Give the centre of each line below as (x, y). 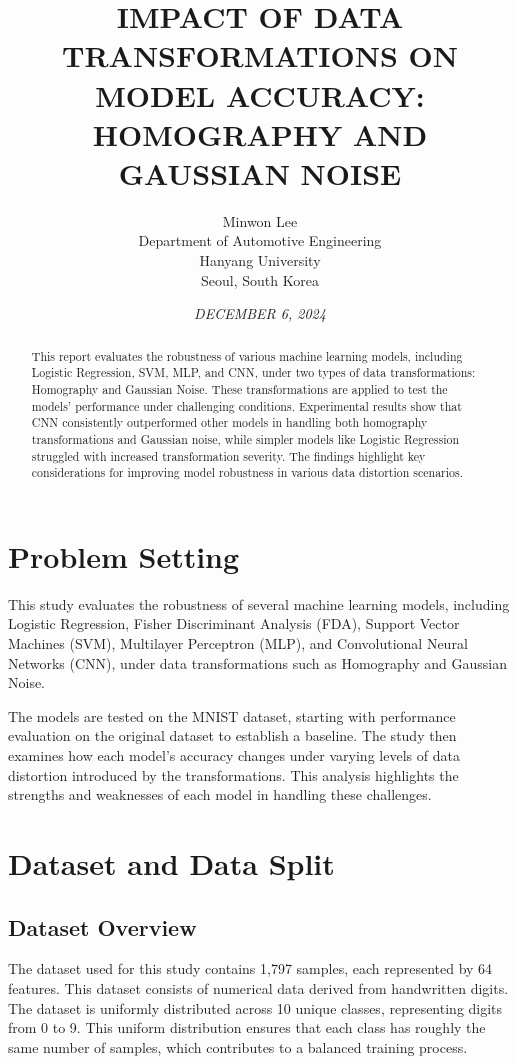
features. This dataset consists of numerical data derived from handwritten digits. (258, 987)
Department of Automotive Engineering (260, 240)
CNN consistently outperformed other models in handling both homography (229, 422)
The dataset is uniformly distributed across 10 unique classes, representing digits (255, 1007)
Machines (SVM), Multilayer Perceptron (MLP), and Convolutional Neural (238, 643)
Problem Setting (124, 555)
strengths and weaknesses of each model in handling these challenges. (220, 794)
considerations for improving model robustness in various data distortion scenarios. (247, 472)
